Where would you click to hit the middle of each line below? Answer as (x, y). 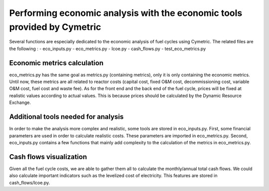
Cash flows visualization (48, 157)
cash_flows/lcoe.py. (30, 183)
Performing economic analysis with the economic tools (126, 13)
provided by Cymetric (55, 27)
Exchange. (20, 102)
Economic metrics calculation (57, 63)
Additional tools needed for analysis (67, 117)
